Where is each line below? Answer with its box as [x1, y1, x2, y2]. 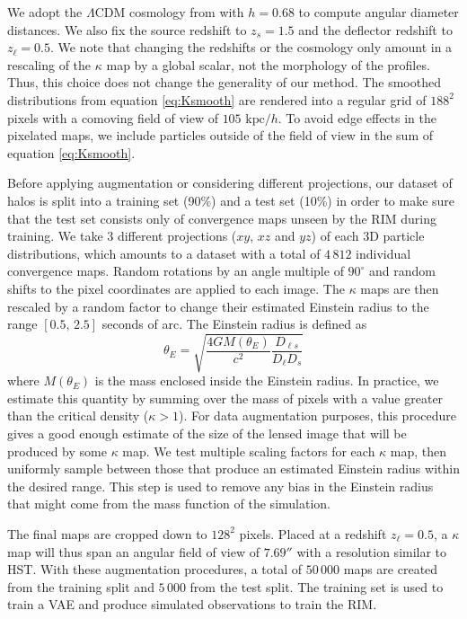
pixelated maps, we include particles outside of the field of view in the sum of [7, 126, 433, 145]
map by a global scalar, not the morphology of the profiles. [106, 55, 430, 74]
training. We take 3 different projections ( [7, 226, 237, 245]
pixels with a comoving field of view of [7, 108, 218, 127]
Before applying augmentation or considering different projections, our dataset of [7, 173, 453, 192]
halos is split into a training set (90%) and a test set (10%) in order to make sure [7, 190, 455, 209]
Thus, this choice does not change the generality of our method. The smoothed [7, 73, 441, 92]
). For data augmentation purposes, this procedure [178, 406, 456, 425]
